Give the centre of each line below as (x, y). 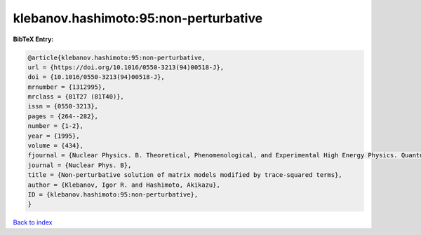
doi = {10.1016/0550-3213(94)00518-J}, (96, 77)
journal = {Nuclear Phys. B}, (80, 165)
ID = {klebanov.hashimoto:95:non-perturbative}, (113, 195)
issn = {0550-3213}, (63, 106)
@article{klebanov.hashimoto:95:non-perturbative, (117, 57)
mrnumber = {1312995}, (67, 87)
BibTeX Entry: (33, 39)
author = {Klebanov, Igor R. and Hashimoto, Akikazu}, (124, 185)
